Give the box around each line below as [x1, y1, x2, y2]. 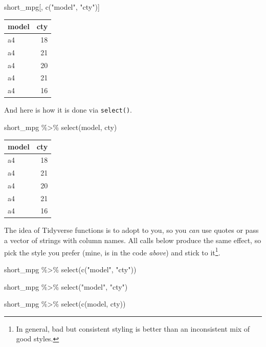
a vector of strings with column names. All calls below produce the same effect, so [4, 235, 261, 246]
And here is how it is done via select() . [4, 104, 132, 115]
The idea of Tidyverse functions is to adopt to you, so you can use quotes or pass [4, 225, 259, 235]
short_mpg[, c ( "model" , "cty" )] [4, 2, 100, 12]
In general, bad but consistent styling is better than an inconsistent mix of [16, 323, 250, 334]
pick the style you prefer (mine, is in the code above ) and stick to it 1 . [4, 245, 220, 257]
